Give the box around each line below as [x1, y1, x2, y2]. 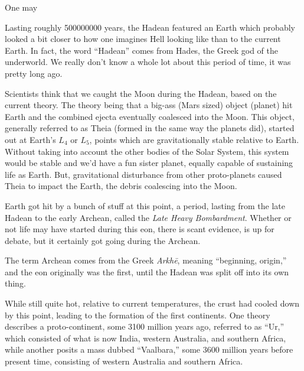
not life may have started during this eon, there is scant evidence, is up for [5, 223, 274, 235]
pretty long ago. [5, 67, 63, 79]
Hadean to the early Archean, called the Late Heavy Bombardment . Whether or [5, 211, 292, 223]
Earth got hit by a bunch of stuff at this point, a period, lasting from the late [5, 199, 286, 211]
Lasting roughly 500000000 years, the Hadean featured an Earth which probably [5, 21, 295, 33]
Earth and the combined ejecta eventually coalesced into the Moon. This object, [5, 110, 295, 122]
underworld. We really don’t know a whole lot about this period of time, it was [5, 56, 291, 68]
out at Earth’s [5, 133, 56, 145]
